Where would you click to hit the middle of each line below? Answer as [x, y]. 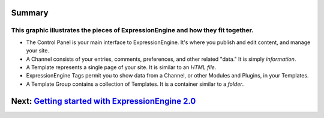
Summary [30, 13]
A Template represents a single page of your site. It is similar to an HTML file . [121, 67]
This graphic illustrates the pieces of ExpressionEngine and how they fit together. [133, 30]
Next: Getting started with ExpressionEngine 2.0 [103, 101]
